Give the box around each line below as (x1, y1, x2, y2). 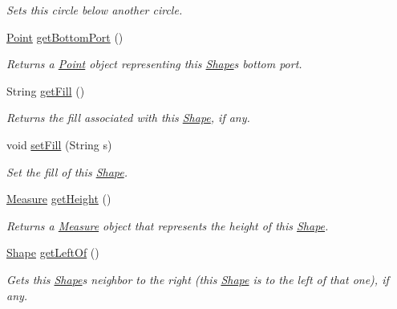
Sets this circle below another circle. (6, 2, 183, 18)
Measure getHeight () (6, 190, 111, 207)
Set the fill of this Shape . (6, 163, 128, 180)
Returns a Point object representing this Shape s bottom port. (6, 55, 302, 72)
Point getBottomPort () (6, 28, 124, 45)
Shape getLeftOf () (6, 244, 99, 261)
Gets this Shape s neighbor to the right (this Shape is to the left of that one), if (6, 270, 389, 287)
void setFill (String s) (6, 136, 112, 152)
